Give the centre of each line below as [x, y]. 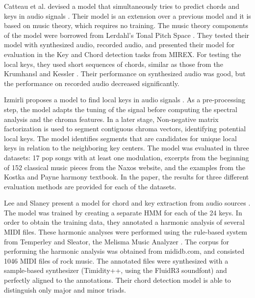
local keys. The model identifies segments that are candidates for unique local [120, 138]
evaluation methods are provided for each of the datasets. [90, 186]
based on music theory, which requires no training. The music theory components [126, 25]
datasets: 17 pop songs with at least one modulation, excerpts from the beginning [127, 157]
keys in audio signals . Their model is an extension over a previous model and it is [127, 15]
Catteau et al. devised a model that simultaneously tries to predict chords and [122, 6]
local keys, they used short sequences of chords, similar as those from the [114, 64]
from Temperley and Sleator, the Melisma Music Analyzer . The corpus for [116, 241]
